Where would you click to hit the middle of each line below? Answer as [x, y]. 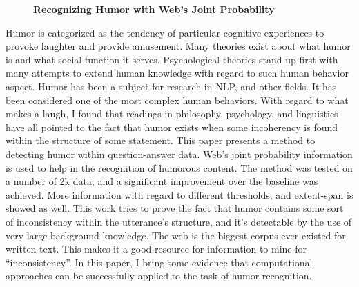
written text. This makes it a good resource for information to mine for [156, 249]
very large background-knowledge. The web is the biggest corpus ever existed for [176, 235]
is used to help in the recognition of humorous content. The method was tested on [179, 167]
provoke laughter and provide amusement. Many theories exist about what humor [178, 46]
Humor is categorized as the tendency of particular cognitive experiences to [165, 32]
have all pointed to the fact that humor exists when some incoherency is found [172, 127]
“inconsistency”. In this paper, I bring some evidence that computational [159, 262]
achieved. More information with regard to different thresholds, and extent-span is [179, 194]
